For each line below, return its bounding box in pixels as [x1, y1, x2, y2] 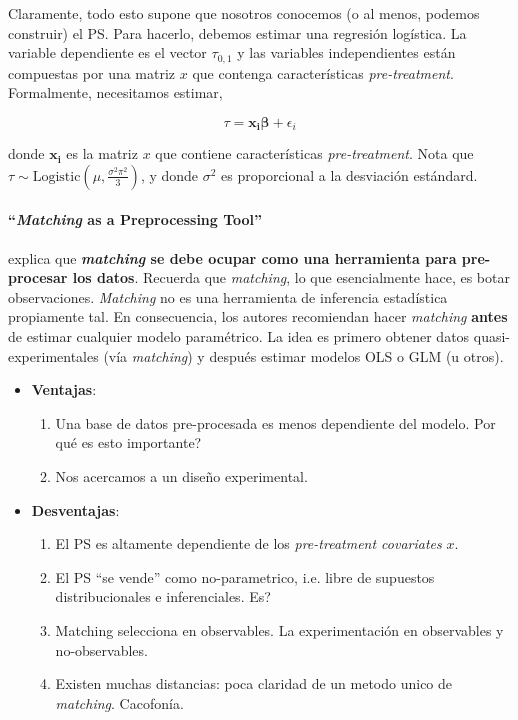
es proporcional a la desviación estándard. [221, 164, 478, 185]
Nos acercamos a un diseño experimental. [55, 466, 308, 487]
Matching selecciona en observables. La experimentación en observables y [55, 619, 504, 640]
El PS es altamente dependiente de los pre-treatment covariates [55, 533, 442, 554]
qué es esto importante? [55, 432, 202, 453]
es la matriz [66, 143, 138, 164]
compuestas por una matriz [8, 62, 176, 83]
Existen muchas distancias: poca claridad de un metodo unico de [55, 673, 453, 694]
